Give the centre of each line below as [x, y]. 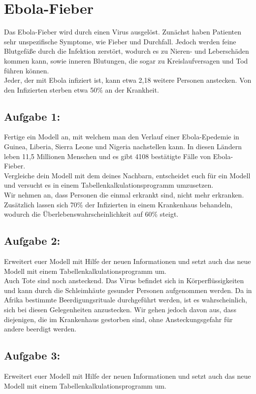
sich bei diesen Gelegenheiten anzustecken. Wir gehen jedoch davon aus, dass [120, 309]
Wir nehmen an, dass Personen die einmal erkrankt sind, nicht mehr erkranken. [124, 195]
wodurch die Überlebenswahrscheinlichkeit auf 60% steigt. [91, 214]
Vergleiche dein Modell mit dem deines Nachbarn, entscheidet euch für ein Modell [127, 175]
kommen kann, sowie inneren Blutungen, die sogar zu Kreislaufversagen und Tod [126, 60]
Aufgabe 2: [32, 241]
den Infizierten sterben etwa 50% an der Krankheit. [81, 89]
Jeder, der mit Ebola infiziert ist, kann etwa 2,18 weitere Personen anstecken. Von [128, 80]
